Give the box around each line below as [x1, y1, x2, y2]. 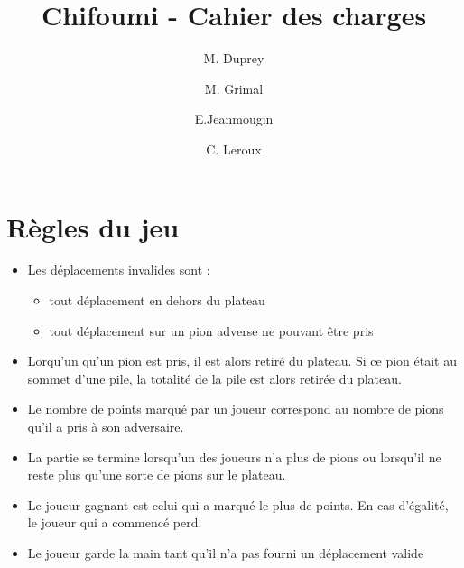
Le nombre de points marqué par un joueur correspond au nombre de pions [27, 399, 444, 418]
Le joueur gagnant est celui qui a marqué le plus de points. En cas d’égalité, [27, 495, 449, 514]
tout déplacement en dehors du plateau [49, 291, 265, 310]
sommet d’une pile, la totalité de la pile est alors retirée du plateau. [27, 368, 402, 387]
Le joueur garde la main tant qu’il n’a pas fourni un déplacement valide [27, 543, 424, 562]
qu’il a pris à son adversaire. [27, 417, 184, 435]
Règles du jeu [6, 208, 180, 245]
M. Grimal [204, 79, 264, 98]
